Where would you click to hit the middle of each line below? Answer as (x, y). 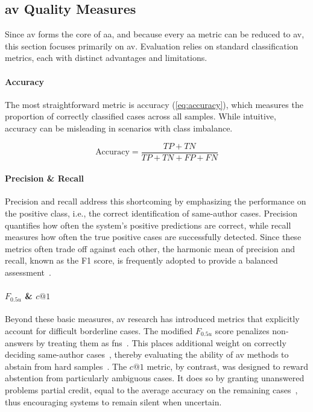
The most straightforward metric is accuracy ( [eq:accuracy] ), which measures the (154, 104)
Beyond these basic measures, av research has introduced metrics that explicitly (152, 319)
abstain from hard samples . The (66, 366)
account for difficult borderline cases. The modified (99, 330)
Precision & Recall (45, 178)
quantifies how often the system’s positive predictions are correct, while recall (148, 225)
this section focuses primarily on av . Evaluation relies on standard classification (152, 46)
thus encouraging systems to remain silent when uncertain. (113, 401)
